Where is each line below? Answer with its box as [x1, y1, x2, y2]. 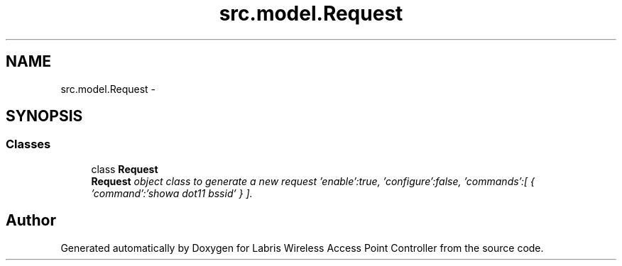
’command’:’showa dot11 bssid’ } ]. [91, 187, 253, 199]
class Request [91, 162, 158, 175]
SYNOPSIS [6, 107, 83, 126]
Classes [6, 137, 51, 152]
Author [6, 211, 56, 230]
